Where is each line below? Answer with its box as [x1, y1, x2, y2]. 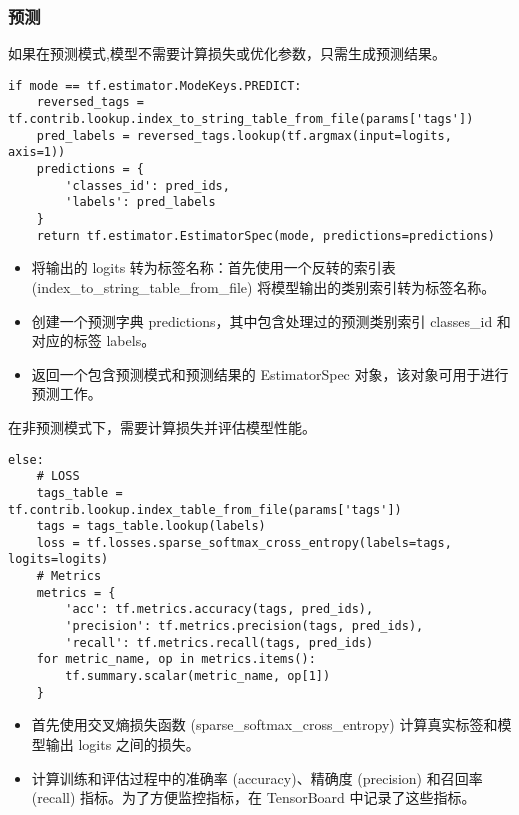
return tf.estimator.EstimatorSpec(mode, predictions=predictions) [36, 228, 495, 243]
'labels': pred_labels [65, 195, 216, 210]
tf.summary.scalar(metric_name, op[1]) [65, 669, 331, 684]
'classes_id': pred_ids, [65, 178, 230, 193]
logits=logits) [8, 552, 109, 567]
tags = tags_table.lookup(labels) [36, 519, 266, 534]
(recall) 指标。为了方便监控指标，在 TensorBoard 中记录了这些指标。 [31, 787, 476, 808]
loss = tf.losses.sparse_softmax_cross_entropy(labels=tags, [36, 535, 452, 550]
